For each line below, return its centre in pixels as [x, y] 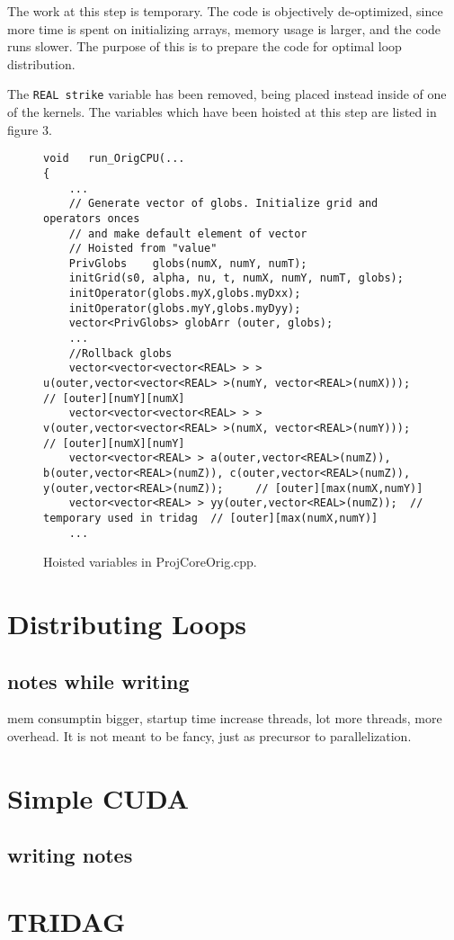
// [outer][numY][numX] [114, 398]
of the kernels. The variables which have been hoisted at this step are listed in [222, 112]
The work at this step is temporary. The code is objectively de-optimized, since [225, 11]
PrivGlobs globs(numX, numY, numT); [188, 263]
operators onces [92, 218]
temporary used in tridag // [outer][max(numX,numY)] [211, 518]
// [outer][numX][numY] [114, 443]
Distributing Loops [127, 624]
